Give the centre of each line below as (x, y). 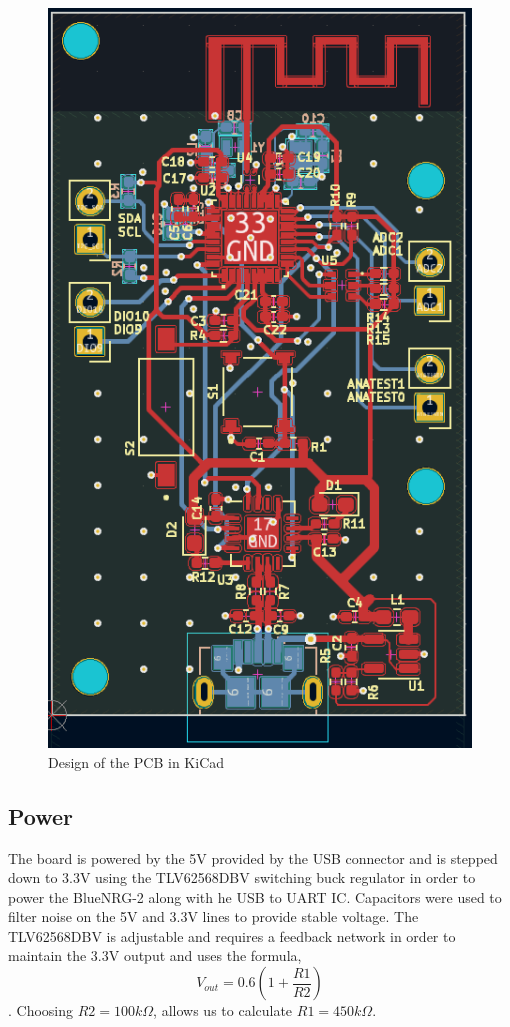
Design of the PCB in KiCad (136, 761)
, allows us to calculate (223, 1010)
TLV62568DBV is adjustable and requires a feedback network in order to (232, 935)
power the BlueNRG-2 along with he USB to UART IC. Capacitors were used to (255, 896)
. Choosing (41, 1010)
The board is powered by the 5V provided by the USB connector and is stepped (253, 857)
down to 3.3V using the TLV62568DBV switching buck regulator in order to (242, 877)
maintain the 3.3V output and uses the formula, (155, 955)
